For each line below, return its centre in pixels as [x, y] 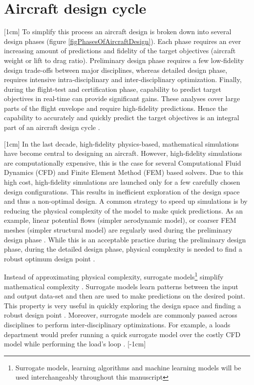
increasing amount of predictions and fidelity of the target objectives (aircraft [120, 51]
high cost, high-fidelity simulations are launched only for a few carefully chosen [122, 182]
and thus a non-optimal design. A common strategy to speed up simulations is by [126, 201]
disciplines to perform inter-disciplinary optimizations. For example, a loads [117, 324]
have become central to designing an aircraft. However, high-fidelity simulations [123, 153]
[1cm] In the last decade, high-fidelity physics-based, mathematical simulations [122, 143]
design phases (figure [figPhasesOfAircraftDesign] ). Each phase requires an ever [123, 41]
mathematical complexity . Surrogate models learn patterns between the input [121, 286]
